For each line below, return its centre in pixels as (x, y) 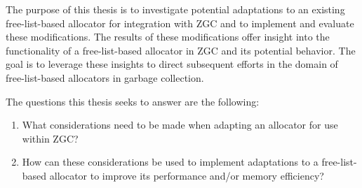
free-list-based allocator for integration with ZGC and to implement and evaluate (180, 23)
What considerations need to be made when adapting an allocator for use (180, 125)
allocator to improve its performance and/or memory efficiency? (187, 175)
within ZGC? (50, 138)
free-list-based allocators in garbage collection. (105, 77)
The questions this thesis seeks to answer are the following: (133, 101)
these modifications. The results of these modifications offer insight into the (168, 37)
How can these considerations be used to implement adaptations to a (170, 162)
